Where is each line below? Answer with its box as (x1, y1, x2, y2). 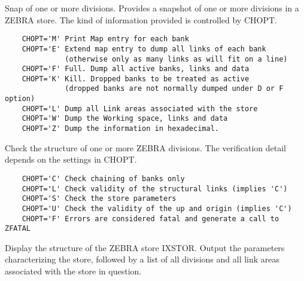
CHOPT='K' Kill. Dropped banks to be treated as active (22, 74, 250, 83)
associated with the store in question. (5, 265, 142, 277)
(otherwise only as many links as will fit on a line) (65, 54, 288, 63)
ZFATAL (5, 224, 31, 233)
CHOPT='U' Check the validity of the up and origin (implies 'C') (22, 204, 292, 213)
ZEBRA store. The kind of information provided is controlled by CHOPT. (5, 13, 277, 26)
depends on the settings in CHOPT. (5, 153, 137, 166)
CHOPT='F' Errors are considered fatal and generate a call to (22, 214, 279, 223)
